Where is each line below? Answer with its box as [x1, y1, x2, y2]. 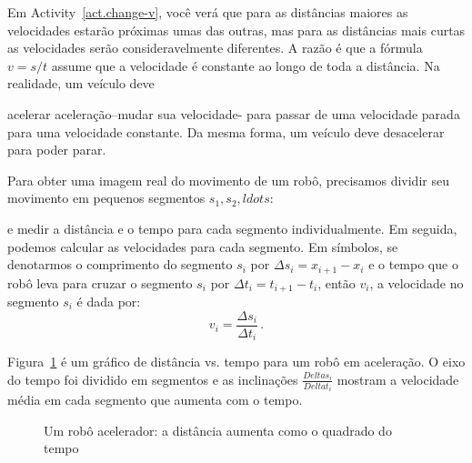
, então [317, 273, 356, 292]
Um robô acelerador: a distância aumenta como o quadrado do [44, 420, 392, 439]
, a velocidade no [369, 273, 464, 292]
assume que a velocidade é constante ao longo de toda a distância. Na [51, 55, 440, 75]
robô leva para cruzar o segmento [7, 273, 193, 292]
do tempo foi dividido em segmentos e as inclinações [7, 369, 298, 388]
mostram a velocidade [336, 369, 459, 388]
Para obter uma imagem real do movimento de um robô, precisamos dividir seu [7, 170, 449, 189]
